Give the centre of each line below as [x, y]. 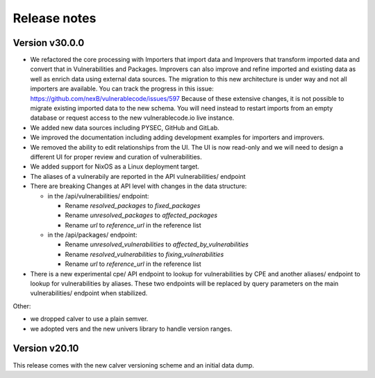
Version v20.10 [46, 348]
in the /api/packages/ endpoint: [92, 235]
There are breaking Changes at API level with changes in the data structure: [139, 186]
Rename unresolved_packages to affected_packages [141, 215]
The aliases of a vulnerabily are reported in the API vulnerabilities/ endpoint [138, 176]
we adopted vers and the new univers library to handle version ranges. [131, 329]
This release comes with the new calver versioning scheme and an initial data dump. [134, 365]
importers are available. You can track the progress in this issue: [122, 89]
